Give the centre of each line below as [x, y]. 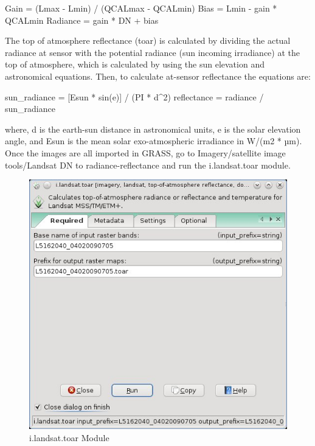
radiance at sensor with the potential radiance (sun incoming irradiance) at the [153, 52]
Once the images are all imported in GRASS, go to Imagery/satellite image [145, 152]
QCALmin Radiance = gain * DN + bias [82, 20]
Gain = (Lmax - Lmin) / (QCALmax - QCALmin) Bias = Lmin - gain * [141, 8]
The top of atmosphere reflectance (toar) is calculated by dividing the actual [148, 40]
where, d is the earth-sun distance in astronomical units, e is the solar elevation [153, 129]
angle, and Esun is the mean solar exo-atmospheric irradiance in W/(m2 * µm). [154, 141]
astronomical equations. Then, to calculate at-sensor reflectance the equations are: [158, 76]
